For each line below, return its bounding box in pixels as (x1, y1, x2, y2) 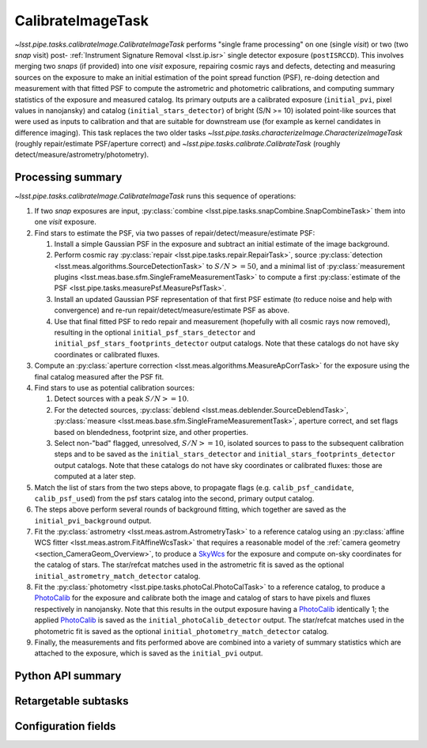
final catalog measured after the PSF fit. (34, 372, 164, 381)
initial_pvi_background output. (34, 516, 152, 525)
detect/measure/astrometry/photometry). (14, 150, 149, 160)
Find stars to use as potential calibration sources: (34, 383, 195, 392)
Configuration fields (14, 720, 116, 733)
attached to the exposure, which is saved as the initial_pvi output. (34, 648, 263, 658)
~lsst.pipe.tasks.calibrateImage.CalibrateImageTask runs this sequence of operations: (14, 191, 297, 201)
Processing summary (14, 171, 123, 184)
